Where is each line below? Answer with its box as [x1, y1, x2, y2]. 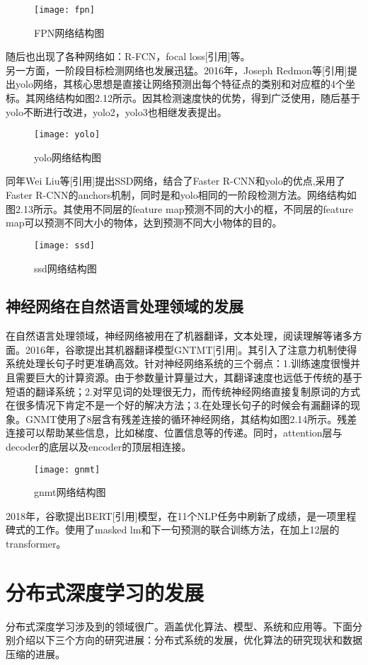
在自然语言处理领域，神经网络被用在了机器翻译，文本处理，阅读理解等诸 [6, 328, 343, 343]
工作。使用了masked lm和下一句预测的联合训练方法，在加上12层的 [35, 522, 340, 537]
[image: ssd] [34, 240, 95, 250]
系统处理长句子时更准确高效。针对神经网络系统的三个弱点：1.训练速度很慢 [6, 356, 350, 371]
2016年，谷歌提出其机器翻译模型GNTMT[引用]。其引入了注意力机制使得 [25, 342, 357, 357]
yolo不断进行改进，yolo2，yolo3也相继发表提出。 [6, 104, 227, 119]
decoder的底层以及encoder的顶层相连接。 [6, 439, 192, 454]
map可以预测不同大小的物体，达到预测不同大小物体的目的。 [6, 215, 282, 230]
